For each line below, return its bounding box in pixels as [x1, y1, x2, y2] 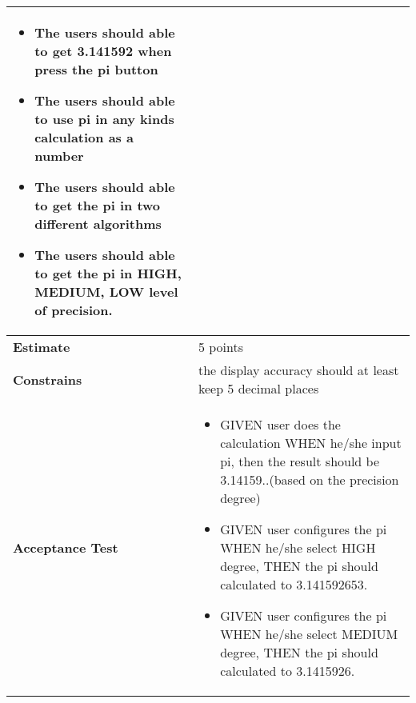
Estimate [13, 338, 70, 356]
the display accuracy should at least [198, 361, 399, 379]
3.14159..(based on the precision [220, 470, 399, 489]
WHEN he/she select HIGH [220, 538, 376, 557]
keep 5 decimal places [198, 379, 319, 397]
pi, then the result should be [220, 452, 380, 470]
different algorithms [34, 214, 162, 233]
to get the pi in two [34, 196, 161, 214]
